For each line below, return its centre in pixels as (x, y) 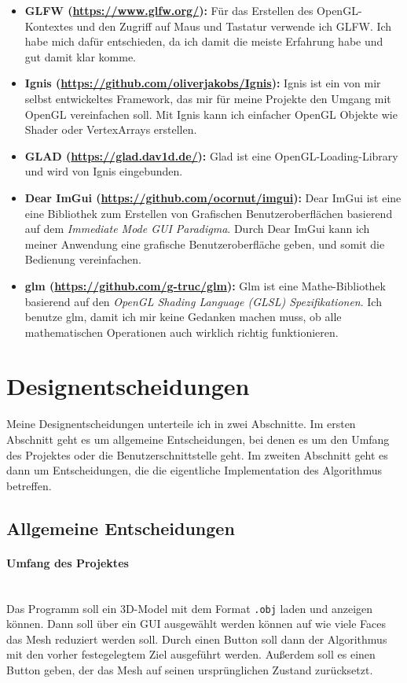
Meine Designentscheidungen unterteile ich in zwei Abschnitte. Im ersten (181, 424)
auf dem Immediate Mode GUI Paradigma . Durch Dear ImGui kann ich (197, 229)
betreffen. (29, 485)
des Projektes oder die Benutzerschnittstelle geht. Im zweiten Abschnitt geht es (197, 454)
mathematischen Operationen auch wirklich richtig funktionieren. (181, 332)
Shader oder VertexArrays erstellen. (111, 129)
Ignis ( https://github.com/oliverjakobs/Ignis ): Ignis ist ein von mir (203, 83)
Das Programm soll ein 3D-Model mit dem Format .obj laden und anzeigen (190, 608)
